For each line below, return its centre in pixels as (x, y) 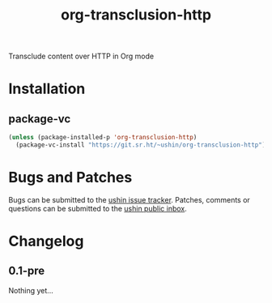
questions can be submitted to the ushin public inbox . (98, 208)
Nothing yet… (31, 290)
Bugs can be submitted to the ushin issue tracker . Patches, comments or (130, 199)
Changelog (46, 241)
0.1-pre (27, 271)
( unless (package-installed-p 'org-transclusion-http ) (103, 138)
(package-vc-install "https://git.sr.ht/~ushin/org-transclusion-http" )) (142, 145)
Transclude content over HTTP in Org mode (81, 56)
